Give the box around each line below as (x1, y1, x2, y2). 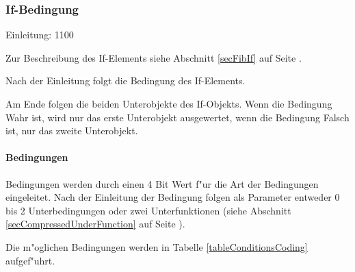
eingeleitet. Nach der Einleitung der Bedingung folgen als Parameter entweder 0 (5, 190, 340, 204)
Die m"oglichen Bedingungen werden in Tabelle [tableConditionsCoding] (5, 239, 308, 254)
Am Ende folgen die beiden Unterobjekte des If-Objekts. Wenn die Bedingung (5, 97, 332, 110)
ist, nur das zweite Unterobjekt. (5, 123, 138, 138)
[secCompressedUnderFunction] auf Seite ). (5, 217, 185, 231)
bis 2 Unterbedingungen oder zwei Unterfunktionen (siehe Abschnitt (5, 203, 291, 217)
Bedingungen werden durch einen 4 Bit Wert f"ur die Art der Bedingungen (5, 176, 319, 190)
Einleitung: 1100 (5, 27, 74, 42)
